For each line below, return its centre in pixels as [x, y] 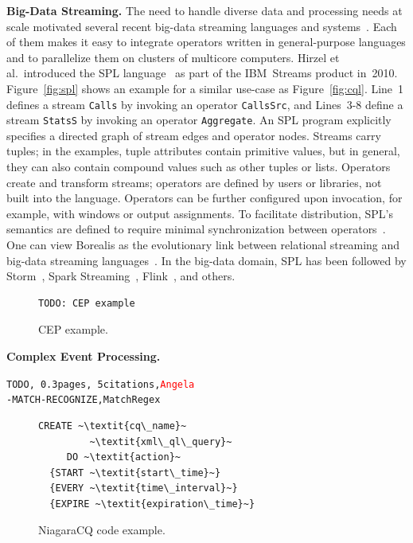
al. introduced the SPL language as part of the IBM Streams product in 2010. [202, 73]
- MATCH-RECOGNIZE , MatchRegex [84, 400]
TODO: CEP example [87, 303]
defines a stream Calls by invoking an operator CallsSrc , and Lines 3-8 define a [205, 104]
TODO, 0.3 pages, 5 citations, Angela [101, 384]
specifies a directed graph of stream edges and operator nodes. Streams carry [194, 135]
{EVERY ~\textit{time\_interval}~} [144, 488]
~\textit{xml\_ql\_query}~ [161, 441]
